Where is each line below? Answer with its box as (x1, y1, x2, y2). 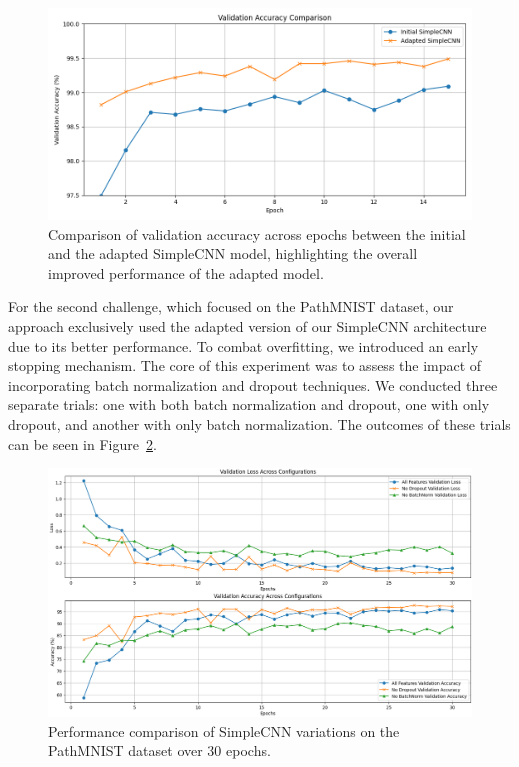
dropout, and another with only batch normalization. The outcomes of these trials (8, 413, 511, 434)
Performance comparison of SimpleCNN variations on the (48, 720, 400, 741)
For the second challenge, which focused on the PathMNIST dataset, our (8, 296, 454, 317)
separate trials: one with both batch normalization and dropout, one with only (8, 394, 490, 415)
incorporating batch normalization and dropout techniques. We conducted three (8, 374, 498, 395)
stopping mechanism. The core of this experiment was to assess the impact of (8, 355, 482, 376)
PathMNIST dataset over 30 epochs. (48, 740, 271, 761)
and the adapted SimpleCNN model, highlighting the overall (48, 243, 418, 264)
